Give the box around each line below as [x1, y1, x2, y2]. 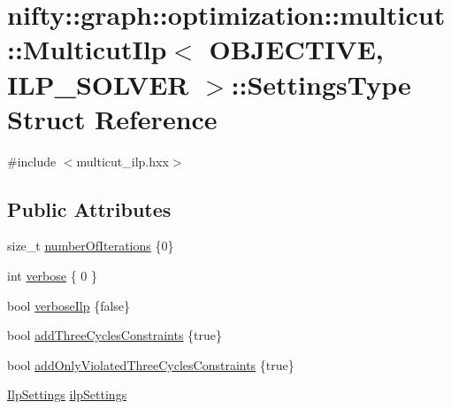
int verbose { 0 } [7, 266, 98, 285]
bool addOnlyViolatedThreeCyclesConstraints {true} [7, 355, 294, 374]
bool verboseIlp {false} [7, 296, 131, 314]
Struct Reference [7, 100, 218, 136]
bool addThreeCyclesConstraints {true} [7, 326, 223, 344]
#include [7, 151, 57, 170]
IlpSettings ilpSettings [7, 385, 127, 404]
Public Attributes [7, 195, 172, 222]
